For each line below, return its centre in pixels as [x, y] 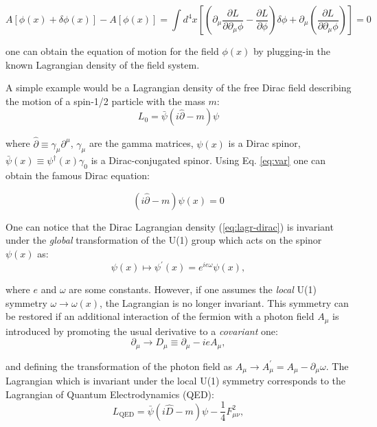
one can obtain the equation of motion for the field [112, 51]
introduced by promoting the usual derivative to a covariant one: [142, 331]
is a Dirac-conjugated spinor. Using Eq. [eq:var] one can [208, 160]
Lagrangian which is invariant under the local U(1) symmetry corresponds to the [176, 381]
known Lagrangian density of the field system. [103, 64]
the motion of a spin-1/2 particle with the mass [105, 101]
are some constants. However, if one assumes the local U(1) [193, 289]
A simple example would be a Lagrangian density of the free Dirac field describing [179, 88]
